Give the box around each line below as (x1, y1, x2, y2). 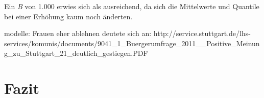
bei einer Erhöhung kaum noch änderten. (4, 11, 133, 21)
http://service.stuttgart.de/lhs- (153, 28, 251, 39)
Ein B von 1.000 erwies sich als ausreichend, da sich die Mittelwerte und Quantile (4, 1, 259, 11)
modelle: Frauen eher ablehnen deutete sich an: (4, 28, 152, 39)
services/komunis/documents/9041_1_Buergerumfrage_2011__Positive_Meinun (4, 38, 260, 48)
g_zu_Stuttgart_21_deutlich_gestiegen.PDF (4, 48, 148, 58)
